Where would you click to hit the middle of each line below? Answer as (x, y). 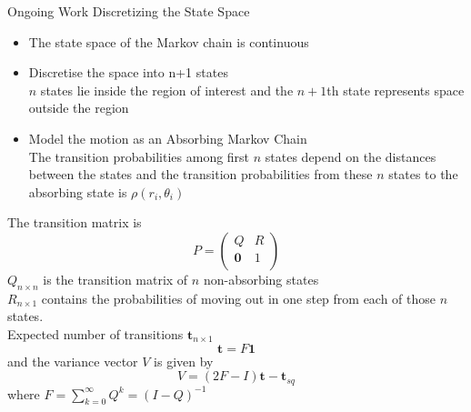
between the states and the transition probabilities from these (200, 174)
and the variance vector (73, 361)
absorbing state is (78, 191)
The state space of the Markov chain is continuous (169, 41)
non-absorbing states (261, 279)
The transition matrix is (75, 222)
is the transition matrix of (115, 279)
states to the (423, 174)
